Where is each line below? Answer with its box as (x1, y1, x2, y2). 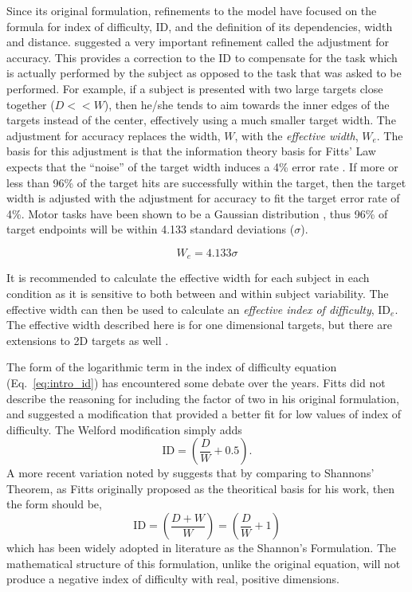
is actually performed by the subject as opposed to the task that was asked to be (6, 65, 402, 81)
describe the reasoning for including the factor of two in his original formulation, (6, 390, 399, 406)
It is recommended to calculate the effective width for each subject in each (6, 269, 370, 286)
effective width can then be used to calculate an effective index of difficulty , (6, 300, 375, 317)
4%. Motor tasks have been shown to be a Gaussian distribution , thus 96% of (6, 205, 388, 222)
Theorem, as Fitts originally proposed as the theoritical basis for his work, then (6, 480, 395, 496)
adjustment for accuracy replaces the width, (6, 127, 221, 143)
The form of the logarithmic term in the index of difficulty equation (6, 359, 337, 375)
